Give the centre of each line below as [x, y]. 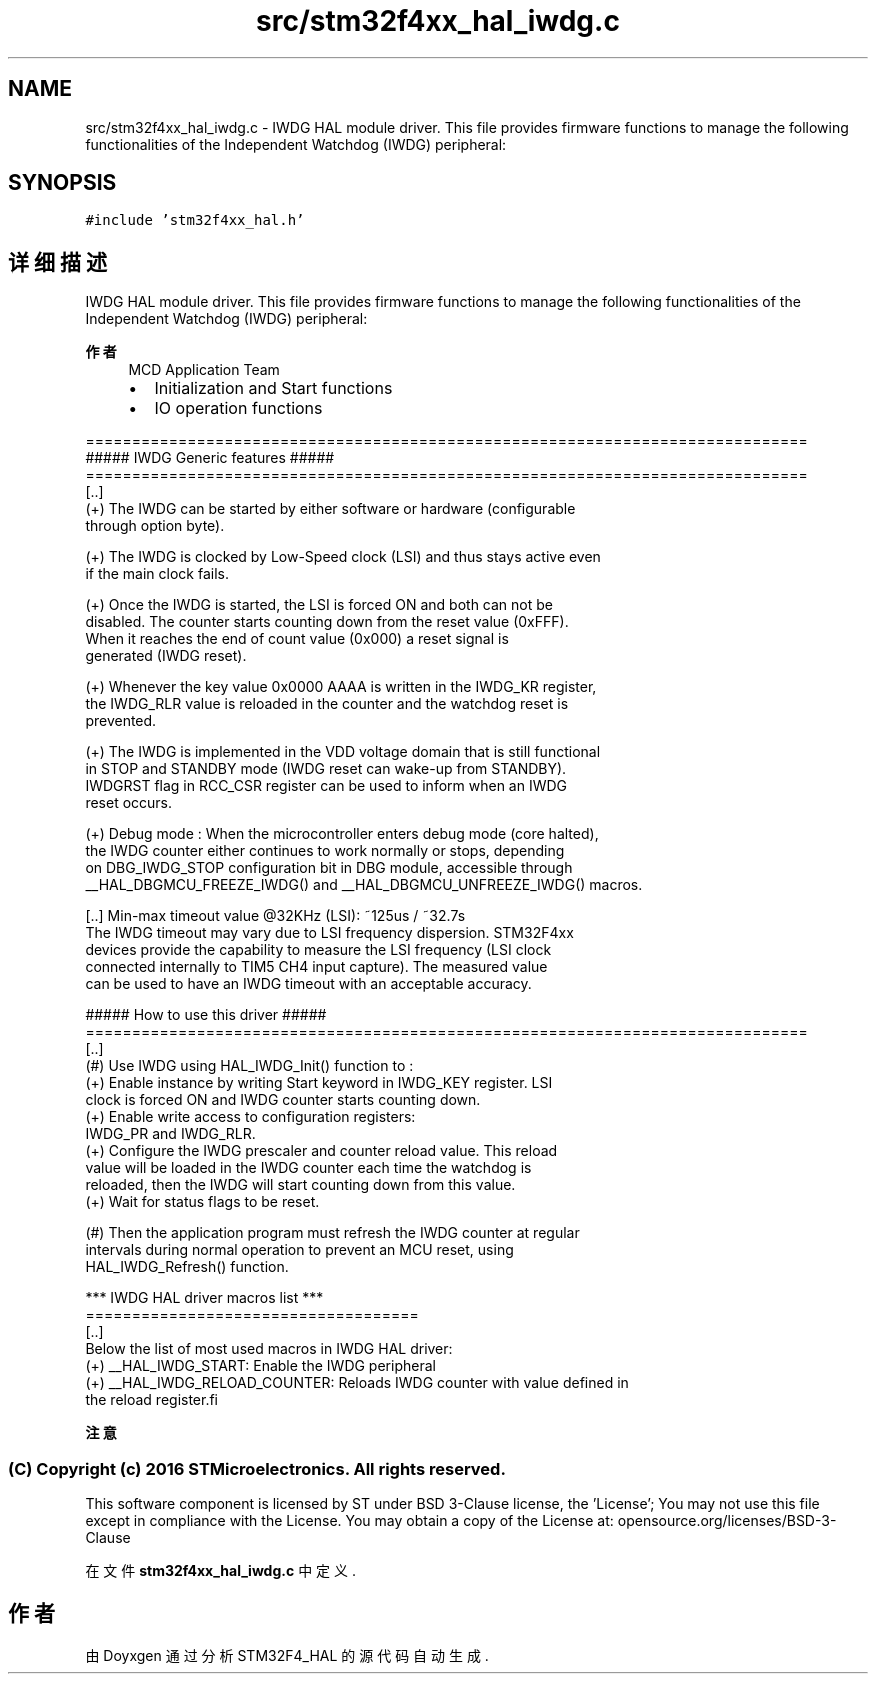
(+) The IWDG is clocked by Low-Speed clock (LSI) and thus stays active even [343, 557]
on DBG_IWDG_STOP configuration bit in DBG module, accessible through [329, 868]
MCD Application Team [204, 370]
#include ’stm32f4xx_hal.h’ [195, 220]
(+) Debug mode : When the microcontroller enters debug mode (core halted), [342, 834]
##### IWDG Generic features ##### [210, 458]
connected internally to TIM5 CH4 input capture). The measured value [316, 967]
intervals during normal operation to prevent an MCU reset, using [299, 1250]
